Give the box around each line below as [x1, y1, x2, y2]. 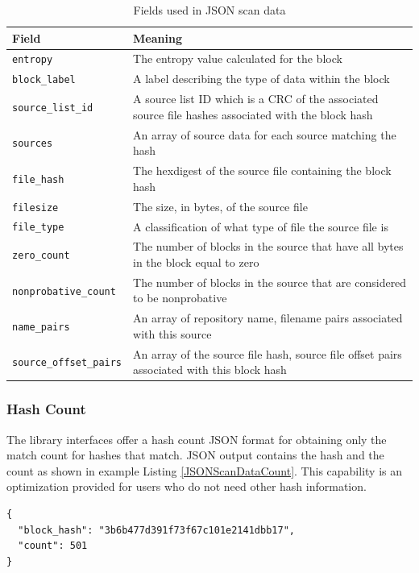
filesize [12, 201, 59, 214]
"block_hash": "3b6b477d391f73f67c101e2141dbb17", [18, 524, 295, 536]
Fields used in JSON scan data [133, 2, 286, 18]
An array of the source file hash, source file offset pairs [133, 345, 402, 362]
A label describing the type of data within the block [133, 70, 390, 87]
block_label [12, 74, 76, 86]
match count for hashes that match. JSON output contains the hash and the [6, 446, 384, 463]
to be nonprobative [133, 289, 227, 306]
